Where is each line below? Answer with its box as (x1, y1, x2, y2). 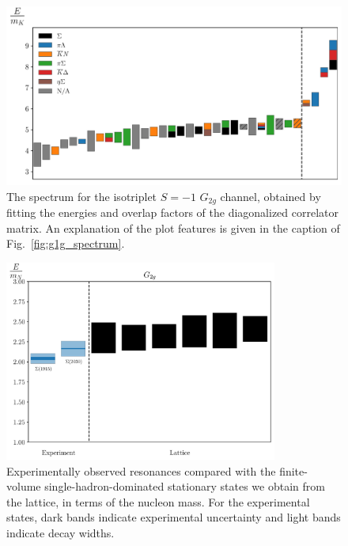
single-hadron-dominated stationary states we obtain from (44, 478, 325, 495)
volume (6, 478, 41, 495)
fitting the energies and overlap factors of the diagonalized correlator (6, 204, 339, 221)
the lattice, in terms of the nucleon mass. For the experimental (6, 493, 310, 510)
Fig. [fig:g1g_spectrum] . (6, 235, 125, 252)
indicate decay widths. (6, 524, 115, 540)
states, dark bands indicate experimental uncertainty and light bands (6, 509, 341, 525)
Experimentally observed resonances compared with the (6, 462, 276, 479)
